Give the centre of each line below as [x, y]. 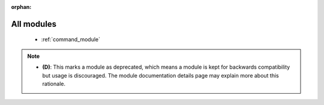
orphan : [21, 7]
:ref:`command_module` [71, 39]
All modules [34, 24]
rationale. [54, 84]
